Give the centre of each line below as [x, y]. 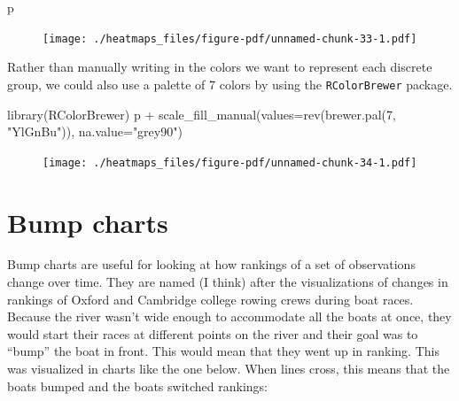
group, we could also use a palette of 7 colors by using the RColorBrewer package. [230, 84]
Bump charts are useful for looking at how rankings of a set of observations [211, 264]
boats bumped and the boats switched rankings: [137, 386]
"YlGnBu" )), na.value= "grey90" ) [95, 131]
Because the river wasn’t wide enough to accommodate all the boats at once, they [229, 316]
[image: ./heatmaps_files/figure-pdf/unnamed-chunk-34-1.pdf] [230, 162]
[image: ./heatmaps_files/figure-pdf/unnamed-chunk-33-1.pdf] [230, 39]
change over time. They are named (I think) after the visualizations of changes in [228, 282]
